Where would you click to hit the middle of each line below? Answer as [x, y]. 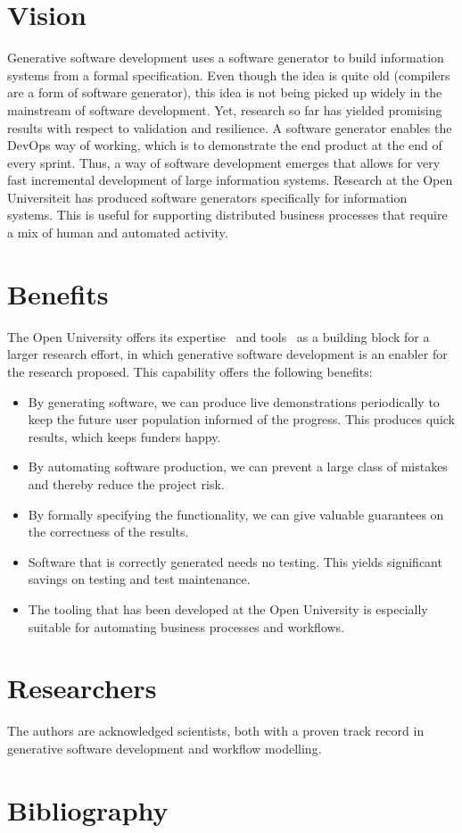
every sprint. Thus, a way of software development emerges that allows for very [224, 162]
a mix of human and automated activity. [118, 233]
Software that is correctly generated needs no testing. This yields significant [235, 561]
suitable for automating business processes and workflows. [186, 626]
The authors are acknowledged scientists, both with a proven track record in [216, 731]
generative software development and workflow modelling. [165, 748]
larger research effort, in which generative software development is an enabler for [227, 354]
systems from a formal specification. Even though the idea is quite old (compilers [229, 75]
